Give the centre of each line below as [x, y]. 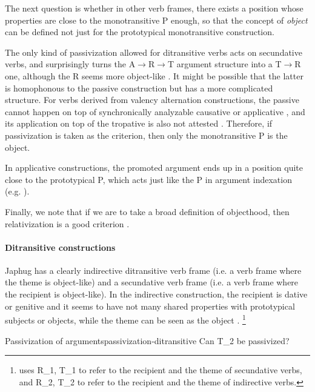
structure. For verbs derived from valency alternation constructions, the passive [152, 100]
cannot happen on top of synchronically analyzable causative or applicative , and [155, 111]
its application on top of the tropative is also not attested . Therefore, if [139, 123]
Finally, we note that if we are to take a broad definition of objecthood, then [147, 211]
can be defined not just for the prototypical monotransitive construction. [140, 32]
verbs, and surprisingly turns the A [70, 64]
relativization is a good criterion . [67, 223]
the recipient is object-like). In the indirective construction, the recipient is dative [156, 294]
